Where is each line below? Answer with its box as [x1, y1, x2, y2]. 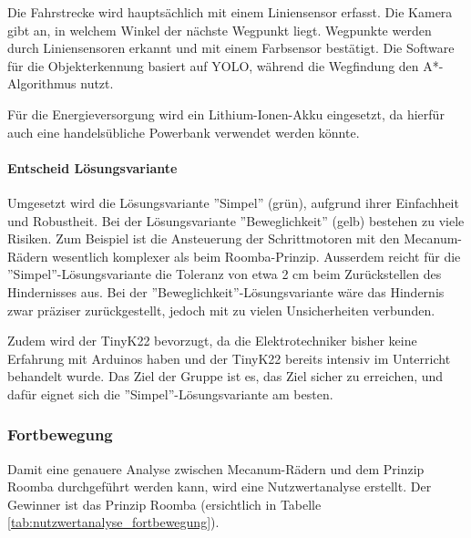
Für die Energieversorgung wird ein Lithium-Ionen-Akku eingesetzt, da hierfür [7, 104, 445, 123]
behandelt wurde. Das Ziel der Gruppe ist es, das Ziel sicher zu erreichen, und [7, 367, 444, 386]
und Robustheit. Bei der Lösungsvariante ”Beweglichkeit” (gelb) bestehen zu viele [7, 211, 465, 230]
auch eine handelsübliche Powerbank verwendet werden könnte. [7, 122, 360, 141]
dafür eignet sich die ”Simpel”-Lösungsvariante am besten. [7, 384, 333, 403]
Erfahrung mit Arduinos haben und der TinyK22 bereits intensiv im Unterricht [7, 348, 451, 367]
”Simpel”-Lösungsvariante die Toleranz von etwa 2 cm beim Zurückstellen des [7, 264, 442, 284]
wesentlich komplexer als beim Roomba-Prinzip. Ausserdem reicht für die [52, 246, 461, 265]
